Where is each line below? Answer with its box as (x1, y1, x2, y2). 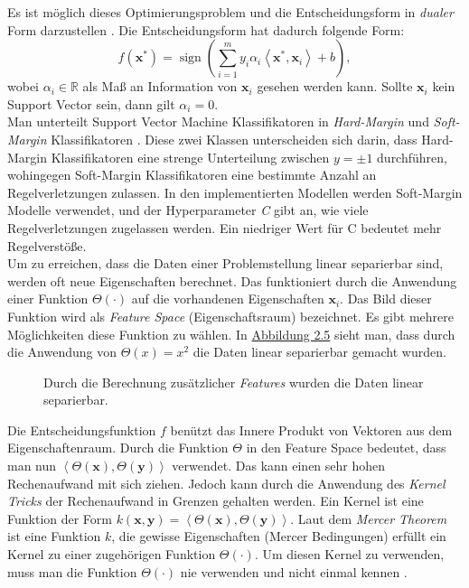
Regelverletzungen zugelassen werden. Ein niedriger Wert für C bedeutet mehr (7, 218, 442, 237)
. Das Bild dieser (340, 289, 432, 308)
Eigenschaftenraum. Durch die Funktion (7, 438, 229, 457)
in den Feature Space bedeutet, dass (246, 438, 446, 457)
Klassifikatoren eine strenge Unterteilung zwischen (51, 147, 330, 166)
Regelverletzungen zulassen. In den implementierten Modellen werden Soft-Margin (7, 182, 463, 201)
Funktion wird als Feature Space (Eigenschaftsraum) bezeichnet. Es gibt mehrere (7, 306, 454, 325)
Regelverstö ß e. (7, 236, 87, 255)
